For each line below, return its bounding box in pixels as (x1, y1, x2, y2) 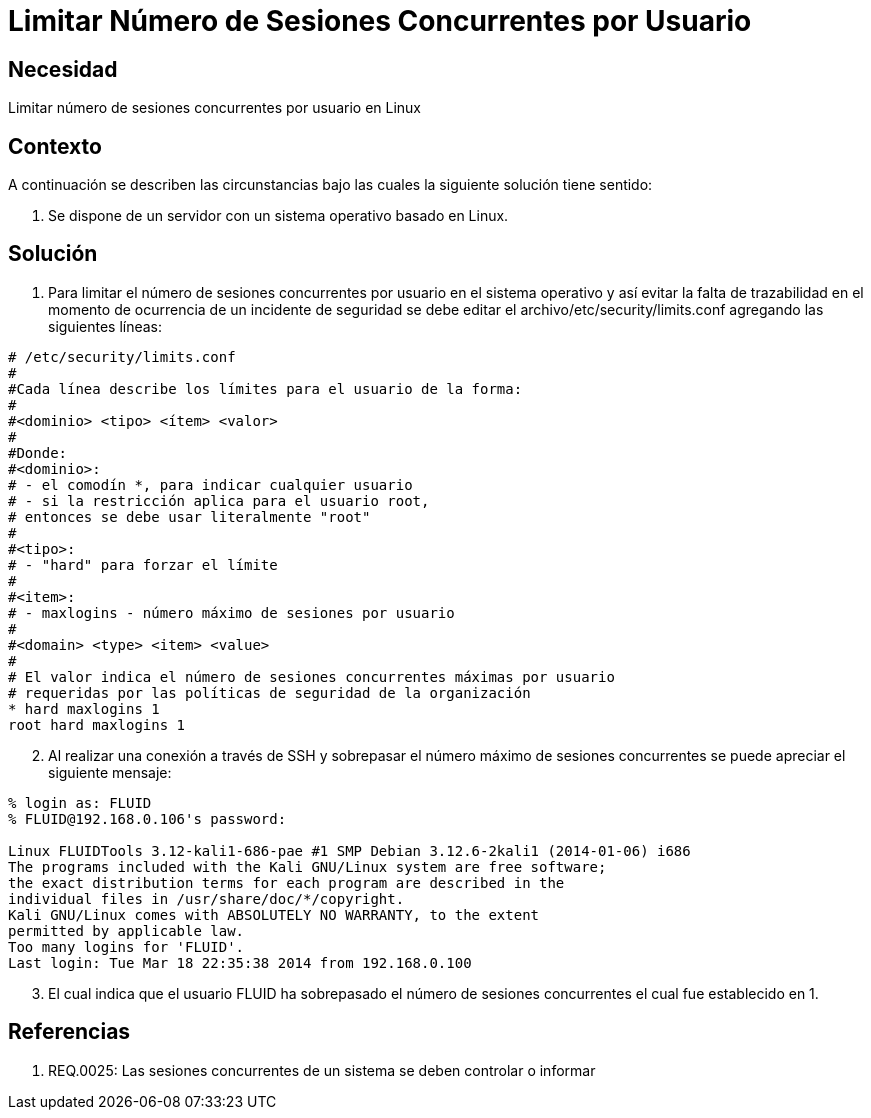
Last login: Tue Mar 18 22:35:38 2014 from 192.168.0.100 (8, 954, 472, 971)
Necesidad (8, 56, 118, 82)
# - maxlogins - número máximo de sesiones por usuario (8, 604, 455, 621)
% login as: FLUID (8, 794, 152, 811)
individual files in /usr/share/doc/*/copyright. (8, 890, 405, 907)
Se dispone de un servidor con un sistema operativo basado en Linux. (48, 207, 509, 225)
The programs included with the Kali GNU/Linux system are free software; (8, 858, 607, 875)
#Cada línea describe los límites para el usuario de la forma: (8, 380, 523, 397)
